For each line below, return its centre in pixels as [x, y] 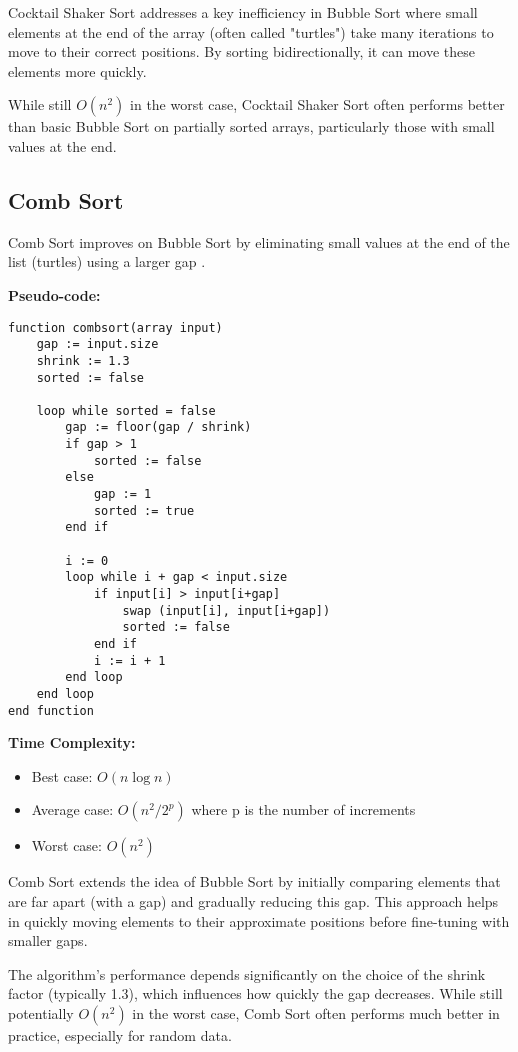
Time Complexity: [72, 742]
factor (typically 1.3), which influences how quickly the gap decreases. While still [255, 993]
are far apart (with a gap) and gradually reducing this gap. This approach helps [253, 901]
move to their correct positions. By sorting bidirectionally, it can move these [241, 51]
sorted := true [144, 510]
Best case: [62, 775]
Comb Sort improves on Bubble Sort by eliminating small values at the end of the [259, 241]
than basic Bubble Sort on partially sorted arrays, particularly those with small [251, 126]
